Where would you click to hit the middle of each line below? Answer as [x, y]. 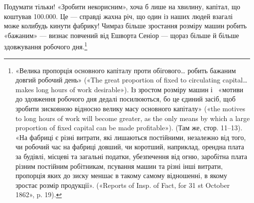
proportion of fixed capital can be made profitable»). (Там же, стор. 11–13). [129, 128]
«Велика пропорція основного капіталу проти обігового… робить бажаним [126, 70]
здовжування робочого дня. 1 [46, 46]
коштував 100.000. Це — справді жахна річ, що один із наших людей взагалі [118, 16]
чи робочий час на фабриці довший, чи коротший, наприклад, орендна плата [130, 147]
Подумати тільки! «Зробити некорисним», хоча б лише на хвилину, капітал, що [122, 6]
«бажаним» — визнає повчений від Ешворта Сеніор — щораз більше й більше [122, 35]
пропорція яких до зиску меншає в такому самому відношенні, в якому [121, 175]
